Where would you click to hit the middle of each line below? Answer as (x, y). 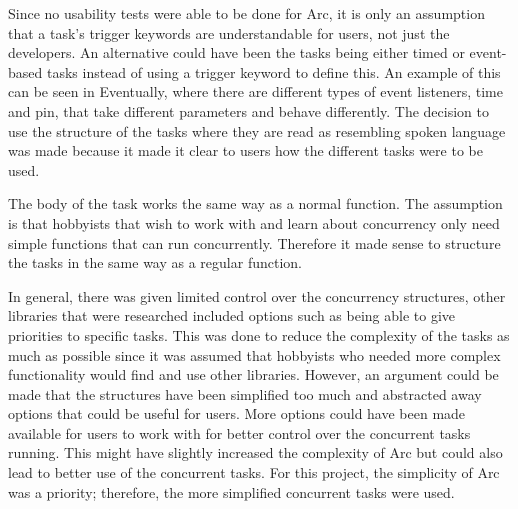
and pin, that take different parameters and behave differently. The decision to (248, 110)
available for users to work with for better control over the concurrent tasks (239, 432)
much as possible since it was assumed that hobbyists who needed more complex (254, 354)
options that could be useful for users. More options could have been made (237, 413)
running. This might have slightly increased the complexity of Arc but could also (255, 452)
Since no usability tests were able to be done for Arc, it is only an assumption (246, 13)
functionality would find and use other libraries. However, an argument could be (253, 374)
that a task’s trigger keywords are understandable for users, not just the (229, 32)
